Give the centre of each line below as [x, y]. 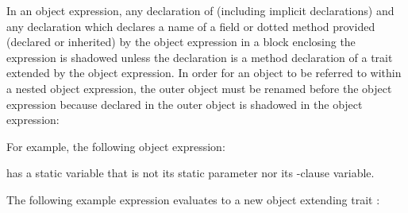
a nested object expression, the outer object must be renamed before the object [199, 88]
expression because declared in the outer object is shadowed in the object [185, 104]
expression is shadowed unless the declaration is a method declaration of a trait [200, 57]
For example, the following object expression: [116, 146]
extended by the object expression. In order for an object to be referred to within [204, 73]
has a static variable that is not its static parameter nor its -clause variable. [191, 173]
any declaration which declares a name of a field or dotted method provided [191, 26]
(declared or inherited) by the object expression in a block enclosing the [181, 42]
